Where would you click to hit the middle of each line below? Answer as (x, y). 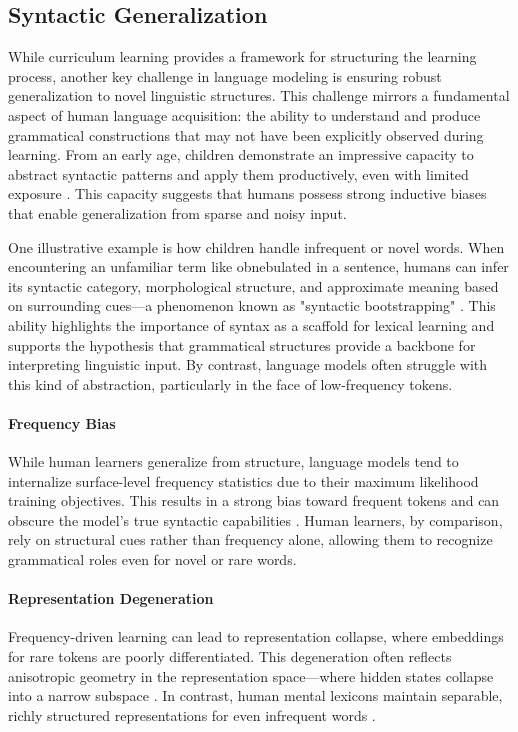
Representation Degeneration (111, 598)
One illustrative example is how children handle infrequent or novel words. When (256, 246)
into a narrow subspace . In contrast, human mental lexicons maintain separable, (255, 695)
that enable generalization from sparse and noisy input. (177, 212)
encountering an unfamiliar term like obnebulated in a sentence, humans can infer (258, 266)
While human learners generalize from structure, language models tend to (233, 461)
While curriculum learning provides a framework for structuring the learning (242, 56)
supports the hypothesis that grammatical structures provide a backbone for (242, 344)
